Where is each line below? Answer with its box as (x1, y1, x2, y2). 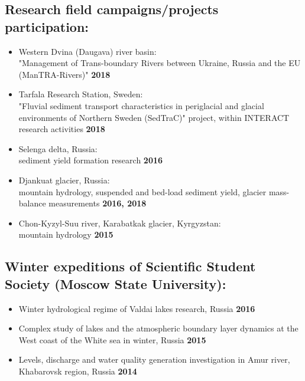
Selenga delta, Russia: (18, 142, 98, 155)
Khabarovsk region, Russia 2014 (18, 364, 137, 377)
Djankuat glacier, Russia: (18, 173, 110, 186)
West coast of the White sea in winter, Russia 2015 (18, 333, 206, 346)
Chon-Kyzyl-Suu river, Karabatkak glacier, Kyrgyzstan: (18, 216, 221, 229)
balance (18, 197, 46, 209)
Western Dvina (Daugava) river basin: (18, 45, 157, 57)
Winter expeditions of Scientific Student (5, 257, 256, 275)
